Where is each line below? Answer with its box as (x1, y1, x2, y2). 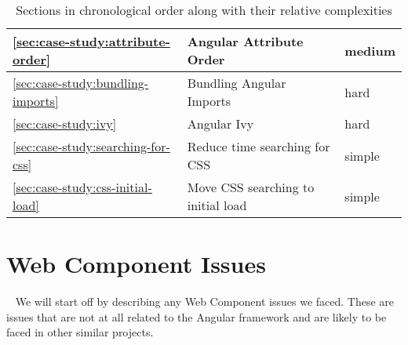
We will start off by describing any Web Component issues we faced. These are (15, 293, 395, 310)
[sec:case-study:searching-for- (13, 137, 170, 155)
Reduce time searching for (187, 137, 330, 155)
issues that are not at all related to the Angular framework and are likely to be (6, 308, 387, 325)
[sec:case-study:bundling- (13, 74, 149, 92)
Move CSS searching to (187, 178, 315, 196)
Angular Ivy (187, 114, 254, 133)
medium (344, 41, 395, 60)
